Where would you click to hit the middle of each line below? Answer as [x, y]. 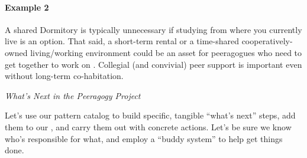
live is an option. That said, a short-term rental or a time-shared [122, 41]
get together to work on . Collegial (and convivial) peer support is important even [153, 64]
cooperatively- [267, 41]
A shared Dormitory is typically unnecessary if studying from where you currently [153, 29]
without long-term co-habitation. [64, 76]
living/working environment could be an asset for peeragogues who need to [166, 52]
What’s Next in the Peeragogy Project [73, 95]
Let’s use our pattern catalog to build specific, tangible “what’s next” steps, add [150, 115]
